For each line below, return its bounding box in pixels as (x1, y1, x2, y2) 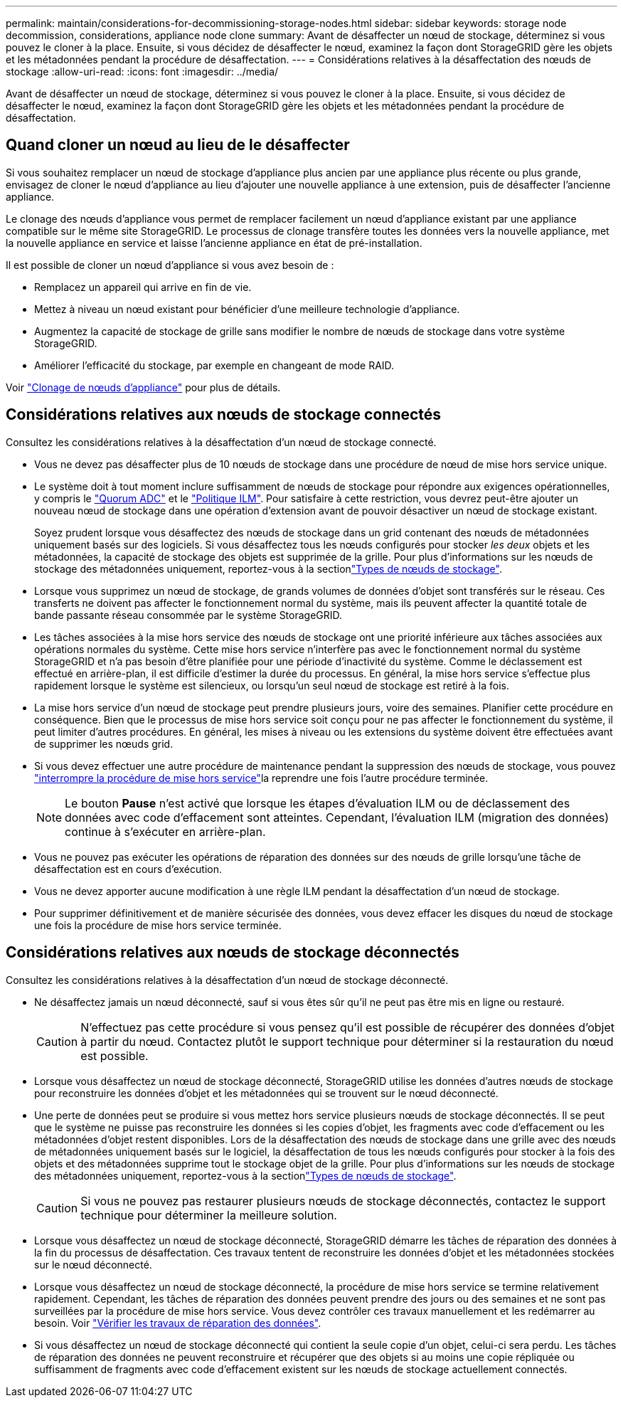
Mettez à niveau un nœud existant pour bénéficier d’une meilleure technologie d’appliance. (34, 302, 460, 315)
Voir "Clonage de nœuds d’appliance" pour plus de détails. (6, 381, 281, 393)
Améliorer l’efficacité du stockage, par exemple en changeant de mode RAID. (34, 359, 395, 371)
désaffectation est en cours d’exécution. (34, 862, 222, 875)
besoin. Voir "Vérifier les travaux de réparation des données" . (34, 1316, 321, 1329)
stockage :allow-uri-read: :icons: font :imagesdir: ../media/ (6, 65, 279, 78)
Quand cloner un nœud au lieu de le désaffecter (6, 136, 350, 154)
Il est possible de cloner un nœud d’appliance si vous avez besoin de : (6, 258, 334, 271)
